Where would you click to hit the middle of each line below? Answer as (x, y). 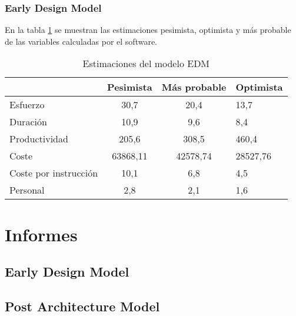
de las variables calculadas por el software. (81, 41)
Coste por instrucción (54, 173)
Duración (28, 122)
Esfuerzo (27, 105)
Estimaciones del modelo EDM (146, 64)
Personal (27, 190)
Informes (41, 234)
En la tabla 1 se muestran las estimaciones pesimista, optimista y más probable (148, 30)
